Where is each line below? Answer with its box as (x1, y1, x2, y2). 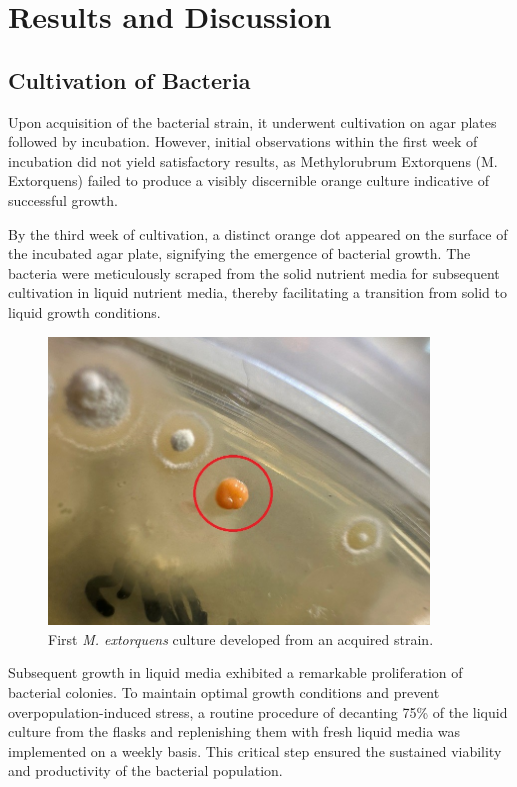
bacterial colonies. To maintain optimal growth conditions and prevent (8, 681, 440, 702)
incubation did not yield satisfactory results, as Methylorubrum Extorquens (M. (8, 150, 498, 171)
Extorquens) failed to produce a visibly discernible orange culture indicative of (8, 170, 489, 191)
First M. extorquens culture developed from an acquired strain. (48, 628, 434, 649)
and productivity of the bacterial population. (8, 760, 283, 781)
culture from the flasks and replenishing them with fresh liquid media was (8, 721, 461, 742)
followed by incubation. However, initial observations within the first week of (8, 131, 478, 152)
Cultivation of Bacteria (8, 64, 251, 95)
